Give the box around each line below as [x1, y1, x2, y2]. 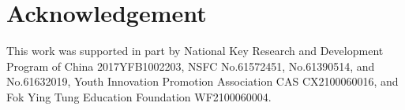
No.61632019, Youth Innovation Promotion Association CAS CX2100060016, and [6, 73, 399, 90]
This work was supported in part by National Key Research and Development [6, 42, 384, 59]
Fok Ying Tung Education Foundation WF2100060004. [6, 88, 272, 104]
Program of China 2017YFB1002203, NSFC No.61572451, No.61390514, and [6, 57, 375, 74]
